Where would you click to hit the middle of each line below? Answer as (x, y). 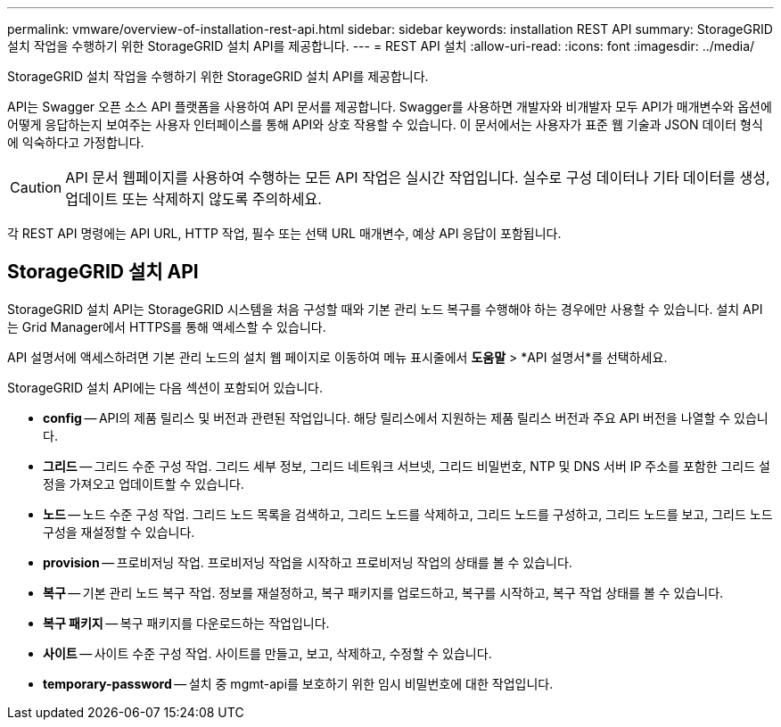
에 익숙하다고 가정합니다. (76, 142)
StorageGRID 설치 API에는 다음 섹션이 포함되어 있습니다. (165, 387)
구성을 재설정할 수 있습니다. (119, 532)
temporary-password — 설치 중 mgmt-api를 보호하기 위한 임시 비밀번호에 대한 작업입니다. (298, 683)
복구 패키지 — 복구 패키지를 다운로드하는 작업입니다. (186, 623)
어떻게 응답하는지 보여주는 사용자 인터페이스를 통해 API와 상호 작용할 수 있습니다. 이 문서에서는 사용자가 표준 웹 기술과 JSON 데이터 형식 (385, 124)
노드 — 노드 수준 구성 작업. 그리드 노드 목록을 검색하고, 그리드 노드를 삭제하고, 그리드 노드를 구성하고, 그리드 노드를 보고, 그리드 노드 (408, 514)
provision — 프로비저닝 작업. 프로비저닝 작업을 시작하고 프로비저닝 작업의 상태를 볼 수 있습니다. (308, 562)
